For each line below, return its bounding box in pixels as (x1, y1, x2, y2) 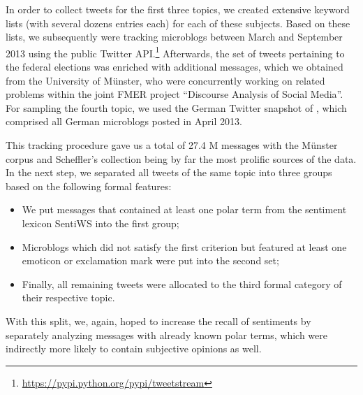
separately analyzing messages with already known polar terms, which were (6, 327, 327, 342)
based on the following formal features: (6, 178, 172, 193)
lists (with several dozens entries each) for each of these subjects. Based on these (6, 15, 350, 30)
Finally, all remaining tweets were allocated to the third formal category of (22, 276, 342, 291)
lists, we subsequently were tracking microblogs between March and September (6, 29, 343, 44)
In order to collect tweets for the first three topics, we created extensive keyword (6, 2, 350, 16)
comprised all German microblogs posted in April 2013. (6, 114, 242, 129)
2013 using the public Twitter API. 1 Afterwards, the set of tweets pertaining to (6, 43, 345, 60)
